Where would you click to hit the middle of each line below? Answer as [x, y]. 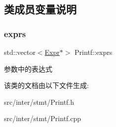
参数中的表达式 [28, 68]
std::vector [20, 52]
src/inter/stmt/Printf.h [39, 102]
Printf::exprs [94, 52]
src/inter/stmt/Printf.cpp [43, 118]
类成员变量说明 [40, 9]
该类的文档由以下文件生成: [46, 85]
